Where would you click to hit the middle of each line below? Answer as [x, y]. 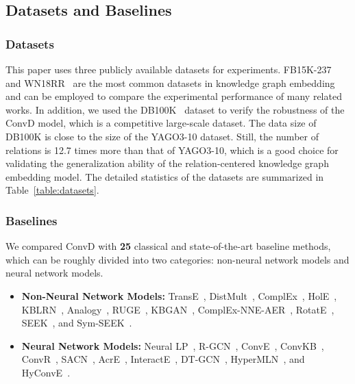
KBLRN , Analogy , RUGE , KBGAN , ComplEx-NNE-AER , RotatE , [178, 309]
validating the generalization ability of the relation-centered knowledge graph [167, 163]
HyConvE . [46, 372]
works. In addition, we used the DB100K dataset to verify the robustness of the [175, 109]
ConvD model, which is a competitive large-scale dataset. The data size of [161, 123]
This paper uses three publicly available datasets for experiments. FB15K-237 [169, 69]
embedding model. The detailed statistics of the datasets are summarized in [165, 176]
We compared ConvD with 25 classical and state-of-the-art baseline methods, [168, 246]
